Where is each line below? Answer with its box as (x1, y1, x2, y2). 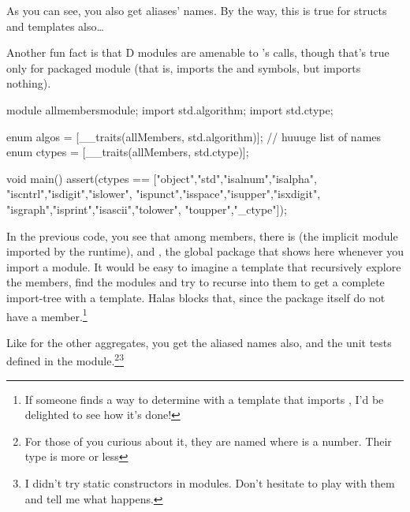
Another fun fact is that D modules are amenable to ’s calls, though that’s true (6, 44, 389, 61)
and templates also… (6, 17, 104, 34)
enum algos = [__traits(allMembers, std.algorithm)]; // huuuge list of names (6, 128, 382, 144)
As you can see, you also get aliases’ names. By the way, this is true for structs (6, 2, 387, 18)
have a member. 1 (6, 305, 88, 324)
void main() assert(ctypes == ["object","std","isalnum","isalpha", (6, 170, 317, 186)
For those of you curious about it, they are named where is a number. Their (24, 432, 392, 449)
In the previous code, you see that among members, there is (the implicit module (6, 227, 398, 244)
